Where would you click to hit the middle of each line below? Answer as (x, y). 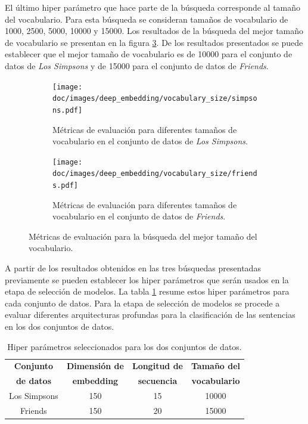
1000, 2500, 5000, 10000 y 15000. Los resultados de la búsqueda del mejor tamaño (154, 31)
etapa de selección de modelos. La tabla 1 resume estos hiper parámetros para (147, 291)
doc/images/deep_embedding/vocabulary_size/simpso (155, 99)
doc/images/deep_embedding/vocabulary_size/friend (155, 174)
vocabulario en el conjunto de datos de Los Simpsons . (150, 141)
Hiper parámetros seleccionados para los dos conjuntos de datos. (125, 346)
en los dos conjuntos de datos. (60, 326)
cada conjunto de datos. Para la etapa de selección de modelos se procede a (142, 303)
